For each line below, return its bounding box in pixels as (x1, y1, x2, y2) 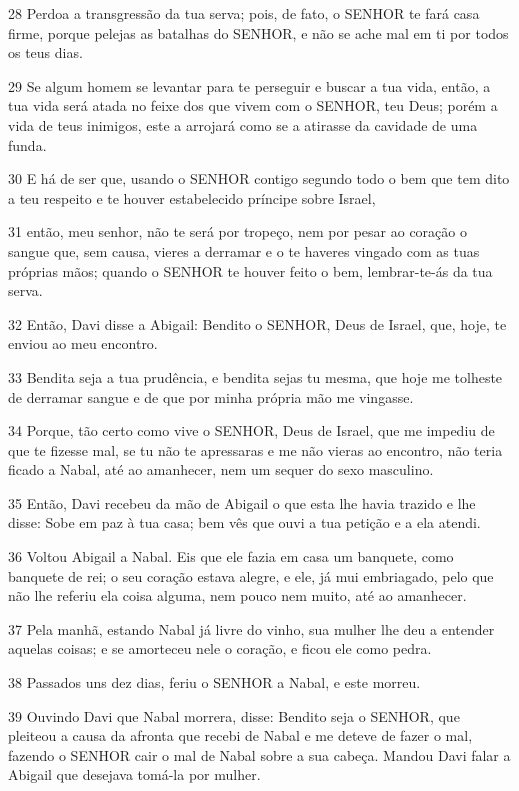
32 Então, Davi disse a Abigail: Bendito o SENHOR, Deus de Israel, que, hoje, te (8, 313, 507, 334)
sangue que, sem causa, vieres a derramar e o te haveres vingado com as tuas (8, 240, 480, 261)
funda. (8, 134, 47, 155)
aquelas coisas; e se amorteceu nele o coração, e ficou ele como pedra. (8, 638, 432, 659)
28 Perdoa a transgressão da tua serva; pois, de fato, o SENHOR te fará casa (8, 3, 480, 23)
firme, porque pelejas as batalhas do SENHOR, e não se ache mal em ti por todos (8, 22, 509, 43)
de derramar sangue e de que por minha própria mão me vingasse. (8, 386, 414, 407)
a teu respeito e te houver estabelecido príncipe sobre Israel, (8, 187, 376, 208)
